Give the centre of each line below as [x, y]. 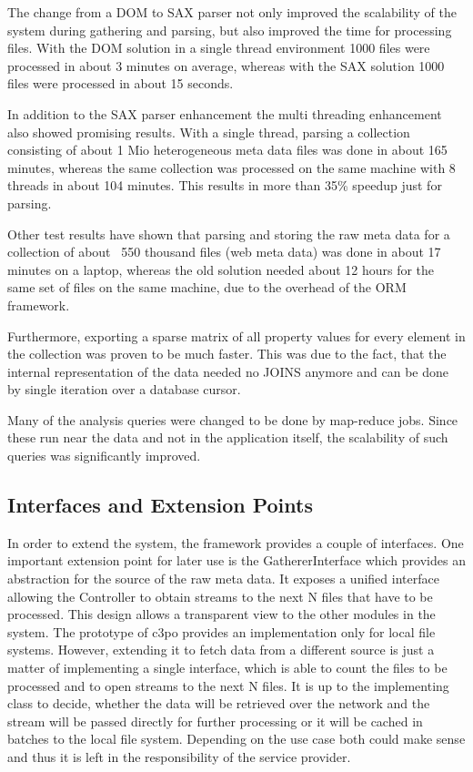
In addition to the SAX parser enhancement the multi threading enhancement [225, 113]
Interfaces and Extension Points [160, 505]
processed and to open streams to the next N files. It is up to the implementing [228, 685]
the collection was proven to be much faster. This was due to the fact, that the [227, 354]
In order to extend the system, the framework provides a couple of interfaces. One [236, 542]
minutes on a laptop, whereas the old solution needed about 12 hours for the [221, 269]
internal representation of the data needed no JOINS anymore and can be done [228, 371]
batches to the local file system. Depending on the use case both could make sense [236, 739]
